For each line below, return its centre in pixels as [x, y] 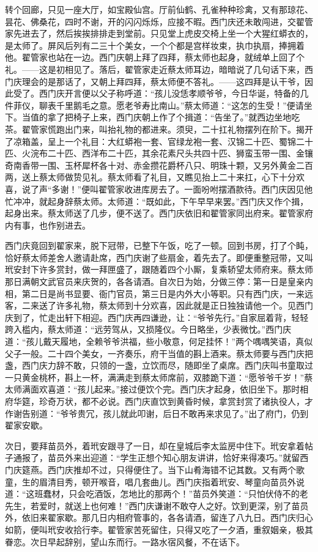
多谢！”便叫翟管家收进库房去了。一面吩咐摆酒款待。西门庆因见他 [182, 189]
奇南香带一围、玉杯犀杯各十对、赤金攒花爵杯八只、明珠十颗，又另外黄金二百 [159, 165]
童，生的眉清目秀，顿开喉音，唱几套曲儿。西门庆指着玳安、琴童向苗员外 [150, 481]
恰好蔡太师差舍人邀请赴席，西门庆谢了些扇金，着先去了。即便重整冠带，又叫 [159, 257]
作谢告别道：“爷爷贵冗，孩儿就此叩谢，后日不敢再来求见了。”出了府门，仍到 [157, 413]
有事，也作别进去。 [52, 225]
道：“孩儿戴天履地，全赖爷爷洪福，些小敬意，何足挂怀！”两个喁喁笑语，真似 [159, 341]
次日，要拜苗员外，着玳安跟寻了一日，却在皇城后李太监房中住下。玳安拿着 [155, 445]
